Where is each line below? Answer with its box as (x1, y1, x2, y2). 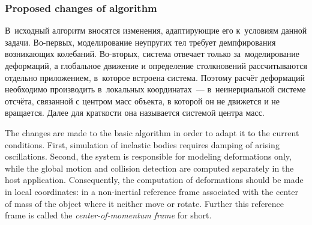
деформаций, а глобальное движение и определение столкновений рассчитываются (5, 59, 307, 71)
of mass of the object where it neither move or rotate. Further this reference (5, 197, 284, 209)
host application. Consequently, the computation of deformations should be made (5, 173, 304, 186)
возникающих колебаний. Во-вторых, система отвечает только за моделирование (5, 47, 300, 60)
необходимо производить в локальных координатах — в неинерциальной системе (5, 83, 306, 95)
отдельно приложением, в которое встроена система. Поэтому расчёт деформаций (5, 71, 305, 83)
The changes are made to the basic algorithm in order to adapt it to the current (5, 126, 299, 139)
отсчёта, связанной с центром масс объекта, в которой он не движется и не (5, 94, 280, 107)
